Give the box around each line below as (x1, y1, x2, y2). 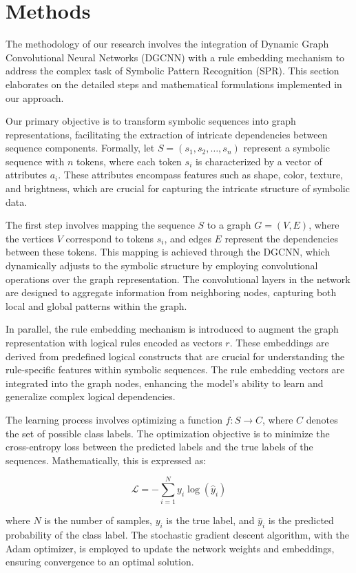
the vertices (6, 231, 54, 245)
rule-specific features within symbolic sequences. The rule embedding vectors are (6, 362, 345, 377)
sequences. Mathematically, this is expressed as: (6, 452, 207, 467)
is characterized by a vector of (195, 154, 322, 168)
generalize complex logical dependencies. (6, 389, 176, 404)
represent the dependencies (224, 231, 338, 245)
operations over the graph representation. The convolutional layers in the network (6, 271, 350, 286)
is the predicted (268, 513, 334, 528)
